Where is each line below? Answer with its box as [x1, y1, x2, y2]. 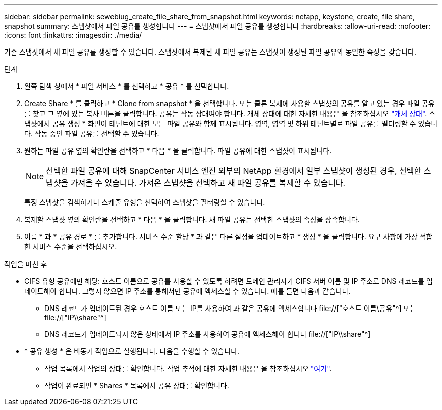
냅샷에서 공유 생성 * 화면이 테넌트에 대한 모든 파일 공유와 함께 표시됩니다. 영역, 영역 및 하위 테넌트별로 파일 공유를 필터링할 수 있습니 [24, 119, 438, 128]
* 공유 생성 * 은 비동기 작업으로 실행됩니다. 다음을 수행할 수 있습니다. [24, 347, 240, 355]
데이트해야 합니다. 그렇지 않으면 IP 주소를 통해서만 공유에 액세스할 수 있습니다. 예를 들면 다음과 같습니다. [24, 287, 351, 295]
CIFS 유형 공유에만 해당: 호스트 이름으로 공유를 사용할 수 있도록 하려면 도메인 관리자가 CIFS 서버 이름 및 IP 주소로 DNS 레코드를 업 [24, 277, 433, 285]
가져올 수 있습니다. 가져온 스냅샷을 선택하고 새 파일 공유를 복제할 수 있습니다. [70, 178, 346, 188]
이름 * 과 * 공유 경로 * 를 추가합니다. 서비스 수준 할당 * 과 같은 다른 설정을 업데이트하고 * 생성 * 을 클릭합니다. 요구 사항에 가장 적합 [24, 232, 433, 241]
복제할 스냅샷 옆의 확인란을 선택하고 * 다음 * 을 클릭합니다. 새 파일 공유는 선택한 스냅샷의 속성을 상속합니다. [24, 215, 360, 224]
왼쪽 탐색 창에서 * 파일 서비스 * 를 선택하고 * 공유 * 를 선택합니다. [24, 82, 229, 90]
